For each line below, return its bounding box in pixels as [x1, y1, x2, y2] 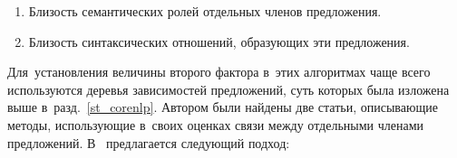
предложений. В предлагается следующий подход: [7, 133, 290, 152]
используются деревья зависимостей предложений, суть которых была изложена [7, 79, 450, 98]
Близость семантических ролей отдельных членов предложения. [28, 2, 382, 20]
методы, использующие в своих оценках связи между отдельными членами [7, 115, 424, 134]
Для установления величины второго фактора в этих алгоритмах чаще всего [7, 62, 431, 81]
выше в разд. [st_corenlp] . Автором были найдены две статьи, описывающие [7, 98, 438, 116]
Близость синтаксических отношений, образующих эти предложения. [28, 32, 410, 51]
